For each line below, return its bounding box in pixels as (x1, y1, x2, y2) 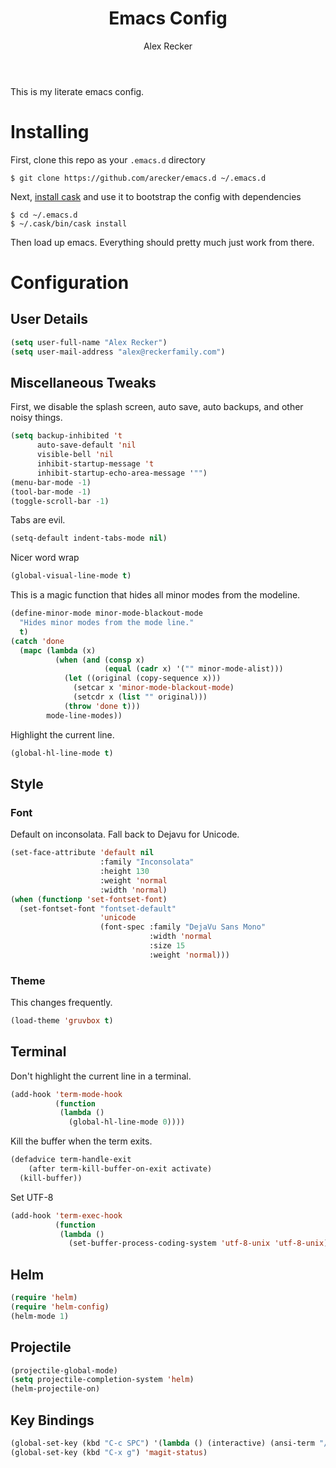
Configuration (10, 272, 130, 294)
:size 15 (148, 941, 186, 951)
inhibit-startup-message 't (36, 459, 155, 469)
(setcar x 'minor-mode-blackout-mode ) (73, 683, 235, 693)
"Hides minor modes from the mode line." (19, 618, 195, 628)
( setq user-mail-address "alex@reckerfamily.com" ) (10, 347, 226, 357)
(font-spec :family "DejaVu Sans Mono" (99, 922, 267, 932)
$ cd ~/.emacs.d (10, 210, 78, 220)
